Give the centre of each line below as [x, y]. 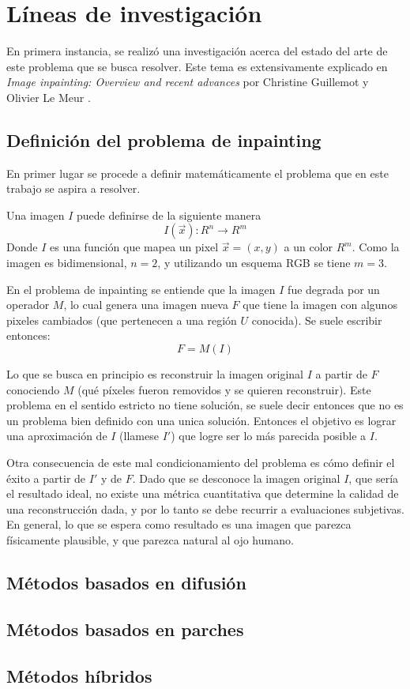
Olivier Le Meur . [49, 97]
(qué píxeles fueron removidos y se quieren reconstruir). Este [224, 389]
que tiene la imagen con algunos [320, 305]
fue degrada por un [334, 289]
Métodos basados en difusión [126, 582]
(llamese [139, 436]
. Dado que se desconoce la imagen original [236, 478]
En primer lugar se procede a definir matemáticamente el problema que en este [197, 173]
